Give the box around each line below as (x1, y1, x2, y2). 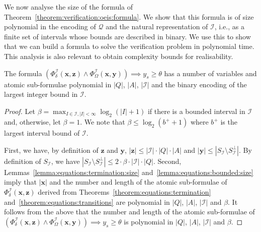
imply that (4, 177, 37, 187)
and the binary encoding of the (151, 79, 247, 89)
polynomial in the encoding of (4, 21, 96, 32)
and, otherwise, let (4, 117, 61, 127)
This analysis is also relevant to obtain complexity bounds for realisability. (4, 50, 233, 61)
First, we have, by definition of (4, 144, 99, 155)
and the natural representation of (106, 21, 208, 32)
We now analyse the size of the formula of (4, 2, 133, 12)
